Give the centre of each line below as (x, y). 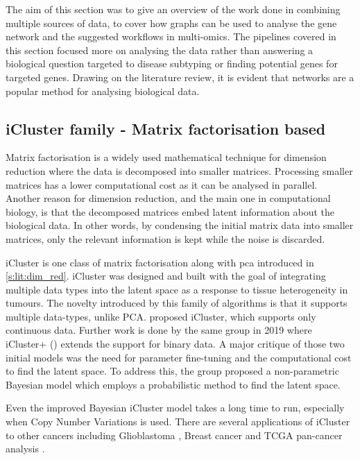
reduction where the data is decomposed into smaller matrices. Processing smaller (179, 170)
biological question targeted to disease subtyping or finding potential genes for (172, 63)
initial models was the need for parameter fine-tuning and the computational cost (179, 357)
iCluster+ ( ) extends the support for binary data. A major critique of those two (175, 344)
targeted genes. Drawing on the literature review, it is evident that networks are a (180, 77)
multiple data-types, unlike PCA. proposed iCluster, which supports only (161, 316)
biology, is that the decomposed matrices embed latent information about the (170, 211)
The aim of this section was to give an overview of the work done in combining (173, 9)
